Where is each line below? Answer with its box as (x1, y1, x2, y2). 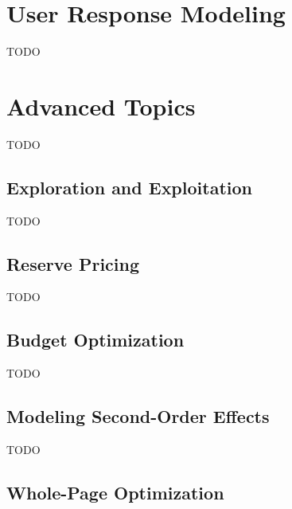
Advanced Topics (6, 89, 196, 122)
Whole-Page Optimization (6, 480, 224, 505)
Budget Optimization (6, 327, 185, 352)
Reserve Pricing (6, 251, 140, 276)
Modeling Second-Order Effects (6, 404, 270, 429)
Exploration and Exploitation (6, 174, 252, 199)
